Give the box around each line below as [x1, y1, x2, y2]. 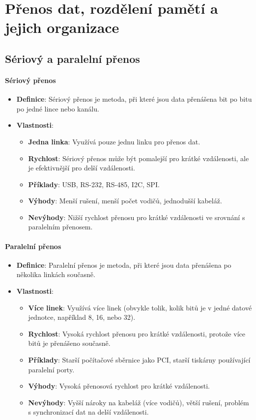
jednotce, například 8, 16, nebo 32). [28, 312, 136, 322]
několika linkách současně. [16, 269, 95, 280]
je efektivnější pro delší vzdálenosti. [28, 163, 135, 173]
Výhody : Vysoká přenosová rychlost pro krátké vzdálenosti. [28, 381, 210, 391]
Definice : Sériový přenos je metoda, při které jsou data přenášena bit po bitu [16, 94, 252, 104]
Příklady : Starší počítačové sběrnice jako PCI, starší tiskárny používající [28, 355, 251, 365]
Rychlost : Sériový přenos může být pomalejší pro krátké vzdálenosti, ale [28, 153, 249, 163]
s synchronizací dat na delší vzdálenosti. [28, 407, 149, 417]
